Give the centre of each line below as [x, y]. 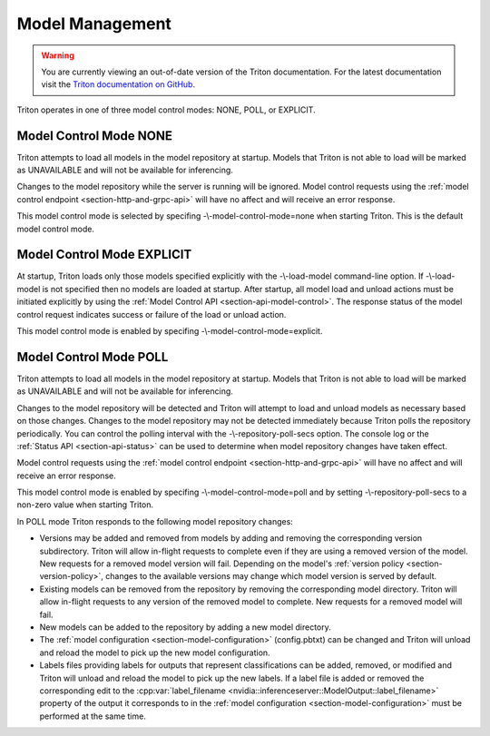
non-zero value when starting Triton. [85, 505]
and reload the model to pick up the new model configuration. [155, 653]
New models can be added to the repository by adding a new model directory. [185, 627]
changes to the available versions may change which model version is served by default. [271, 576]
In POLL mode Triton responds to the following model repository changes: [155, 521]
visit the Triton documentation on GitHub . [118, 84]
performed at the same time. [93, 716]
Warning [58, 55]
